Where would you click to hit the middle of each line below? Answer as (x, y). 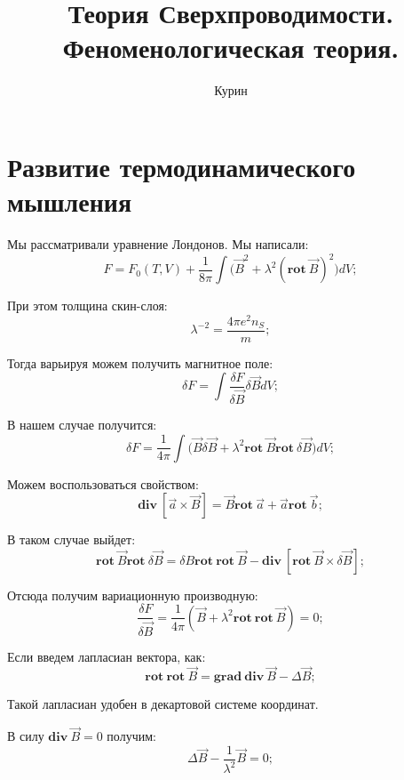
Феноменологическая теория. (231, 48)
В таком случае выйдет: (71, 539)
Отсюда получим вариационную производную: (133, 595)
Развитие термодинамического (182, 166)
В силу (26, 736)
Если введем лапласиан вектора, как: (107, 656)
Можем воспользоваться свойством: (103, 483)
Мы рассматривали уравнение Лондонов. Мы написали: (158, 244)
